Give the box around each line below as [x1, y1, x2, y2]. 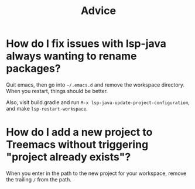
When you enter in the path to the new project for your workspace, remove [6, 170, 187, 177]
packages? [6, 62, 61, 75]
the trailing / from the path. [6, 176, 71, 183]
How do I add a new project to [6, 126, 153, 139]
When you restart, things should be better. [6, 87, 108, 94]
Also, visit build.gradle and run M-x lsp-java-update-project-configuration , [6, 98, 190, 106]
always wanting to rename [6, 50, 137, 63]
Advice [81, 4, 116, 18]
